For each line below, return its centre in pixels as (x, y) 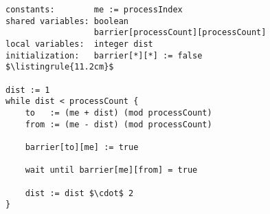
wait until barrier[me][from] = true (111, 170)
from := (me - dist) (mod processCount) (119, 124)
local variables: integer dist (79, 44)
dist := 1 (28, 90)
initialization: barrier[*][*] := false (104, 55)
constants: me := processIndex (94, 10)
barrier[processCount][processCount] (180, 33)
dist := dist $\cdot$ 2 (79, 193)
